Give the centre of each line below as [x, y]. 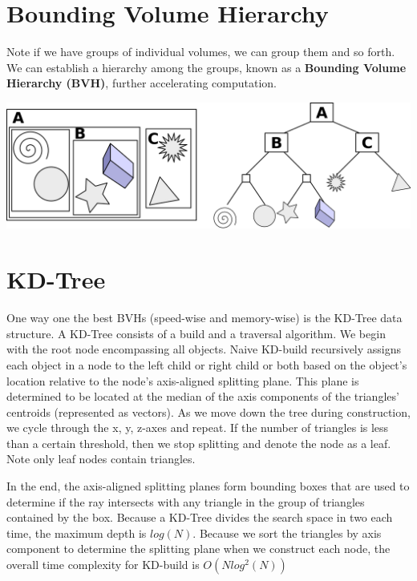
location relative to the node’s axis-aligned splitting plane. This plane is [183, 380]
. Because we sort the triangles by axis [287, 533]
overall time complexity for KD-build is [103, 565]
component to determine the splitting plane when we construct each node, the [198, 549]
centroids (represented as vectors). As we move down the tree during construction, [208, 412]
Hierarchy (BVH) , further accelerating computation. [142, 83]
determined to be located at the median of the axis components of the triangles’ [203, 396]
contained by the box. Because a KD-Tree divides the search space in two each [200, 517]
